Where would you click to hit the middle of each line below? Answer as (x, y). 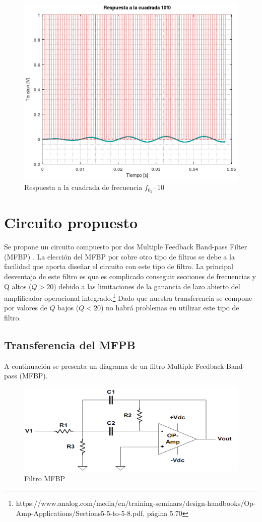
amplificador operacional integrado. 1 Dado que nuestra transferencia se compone (128, 297)
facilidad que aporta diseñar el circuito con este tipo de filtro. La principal (119, 266)
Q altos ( (18, 286)
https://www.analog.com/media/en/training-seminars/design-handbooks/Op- (136, 503)
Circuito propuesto (71, 222)
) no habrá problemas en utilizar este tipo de (170, 308)
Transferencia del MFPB (70, 344)
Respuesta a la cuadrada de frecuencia (83, 187)
